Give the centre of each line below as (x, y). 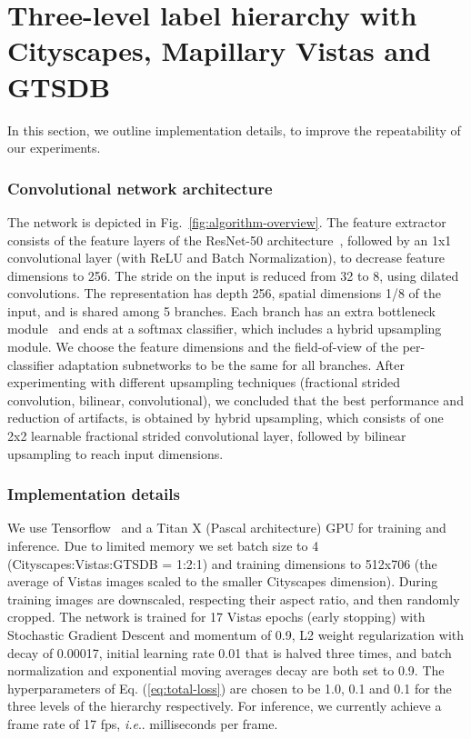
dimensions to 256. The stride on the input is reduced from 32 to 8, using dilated (233, 275)
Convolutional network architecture (140, 188)
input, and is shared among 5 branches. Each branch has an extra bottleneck (221, 310)
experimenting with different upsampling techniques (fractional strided (204, 382)
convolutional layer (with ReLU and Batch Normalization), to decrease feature (226, 258)
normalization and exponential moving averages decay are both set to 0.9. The (226, 670)
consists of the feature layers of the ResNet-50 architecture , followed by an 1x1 (230, 240)
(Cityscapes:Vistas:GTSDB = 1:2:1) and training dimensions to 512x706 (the (222, 563)
